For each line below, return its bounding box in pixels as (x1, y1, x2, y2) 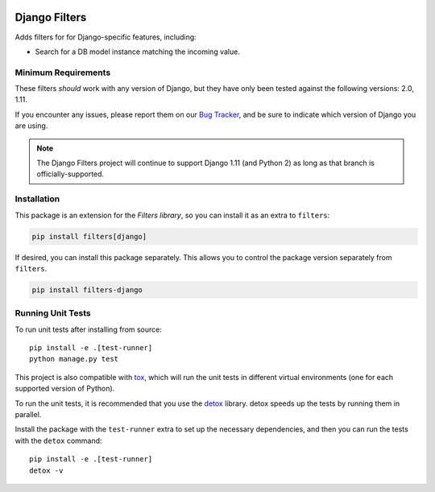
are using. (14, 121, 48, 130)
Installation (14, 193, 60, 205)
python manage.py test (29, 354, 119, 364)
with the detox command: (14, 436, 102, 445)
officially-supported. (36, 169, 105, 179)
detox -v (29, 465, 64, 475)
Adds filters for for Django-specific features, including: (14, 32, 197, 42)
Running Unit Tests (14, 308, 92, 319)
